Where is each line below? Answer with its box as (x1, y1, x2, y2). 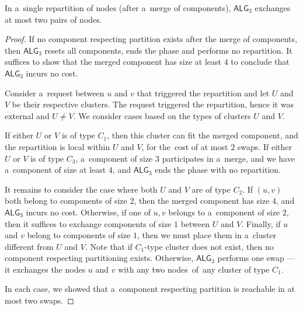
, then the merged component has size (134, 194, 270, 207)
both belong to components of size (5, 194, 127, 207)
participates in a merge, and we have (162, 152, 295, 164)
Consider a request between (5, 86, 105, 99)
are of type (191, 183, 231, 195)
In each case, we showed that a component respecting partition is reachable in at (5, 283, 295, 295)
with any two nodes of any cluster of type (118, 263, 270, 275)
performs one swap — (217, 252, 295, 264)
